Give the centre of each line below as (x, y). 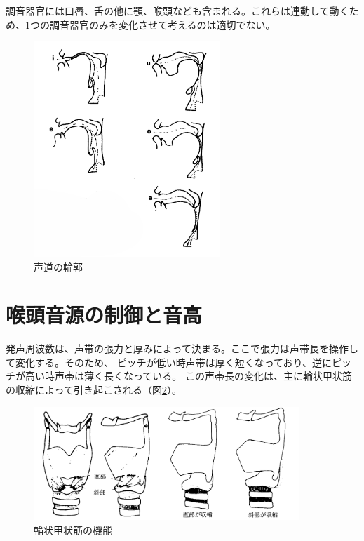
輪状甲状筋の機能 (73, 529)
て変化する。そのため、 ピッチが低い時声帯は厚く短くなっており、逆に (169, 362)
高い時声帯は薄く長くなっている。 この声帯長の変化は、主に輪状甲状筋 (188, 376)
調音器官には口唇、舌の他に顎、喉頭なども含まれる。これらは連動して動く (177, 11)
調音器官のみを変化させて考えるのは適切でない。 (162, 24)
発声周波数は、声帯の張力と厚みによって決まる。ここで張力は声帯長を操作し (182, 348)
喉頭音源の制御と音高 (104, 315)
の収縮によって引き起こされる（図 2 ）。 (94, 390)
